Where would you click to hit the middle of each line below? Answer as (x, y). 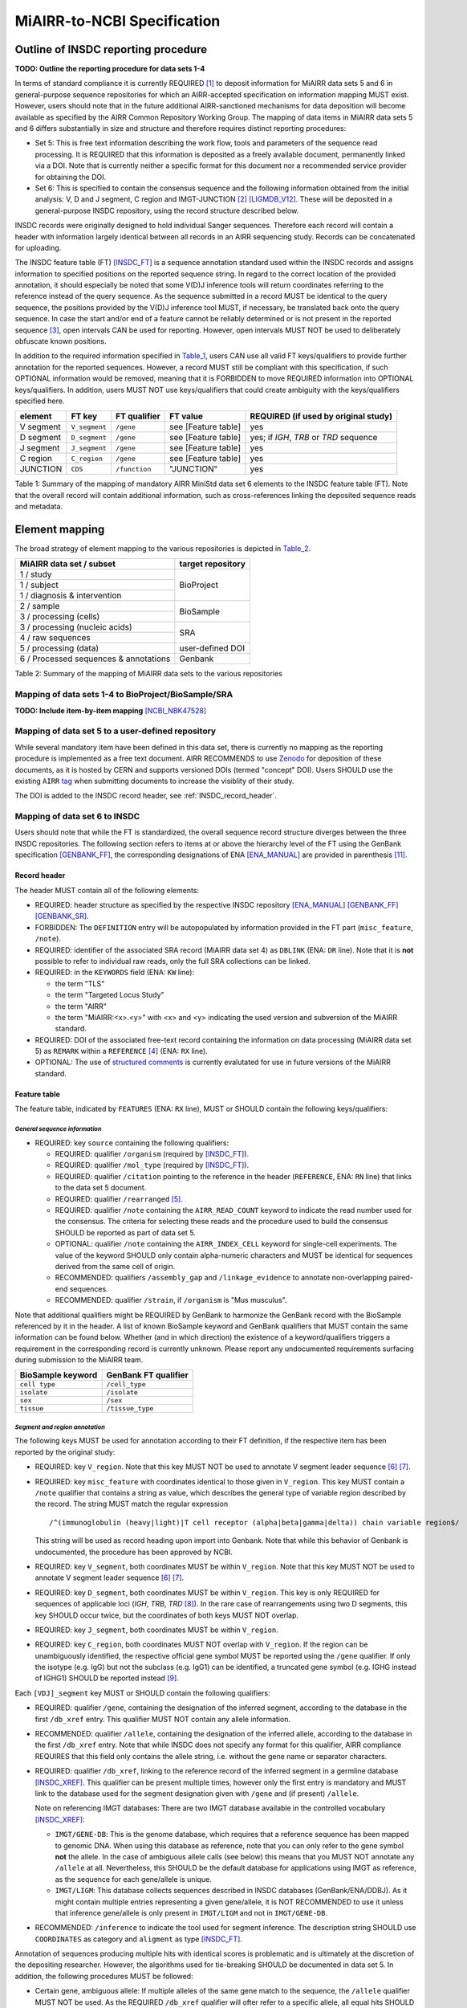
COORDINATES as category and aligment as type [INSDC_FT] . (138, 1939)
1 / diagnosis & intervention (71, 596)
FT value (187, 416)
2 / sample (40, 606)
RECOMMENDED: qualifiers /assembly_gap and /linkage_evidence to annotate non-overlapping (221, 1278)
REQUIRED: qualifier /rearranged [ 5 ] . (119, 1199)
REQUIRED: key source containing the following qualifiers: (132, 1143)
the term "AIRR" (81, 1006)
